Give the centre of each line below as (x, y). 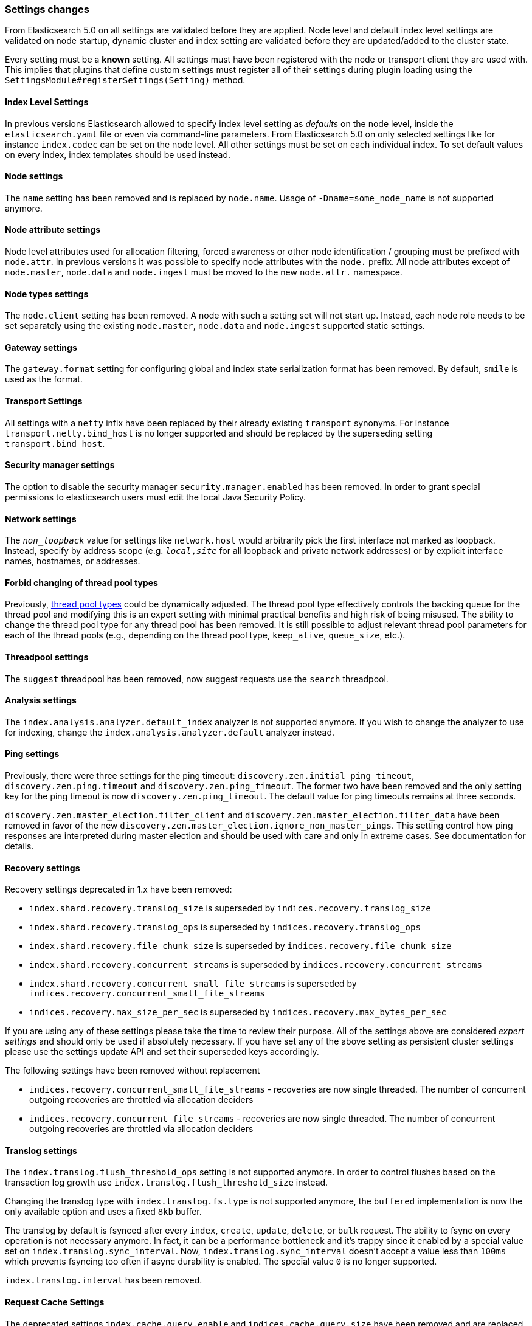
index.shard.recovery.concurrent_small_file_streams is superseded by (193, 984)
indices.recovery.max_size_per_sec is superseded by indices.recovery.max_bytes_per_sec (238, 1012)
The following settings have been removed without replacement (133, 1071)
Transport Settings (44, 401)
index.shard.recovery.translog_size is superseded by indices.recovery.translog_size (230, 908)
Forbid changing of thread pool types (81, 582)
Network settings (41, 519)
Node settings (34, 176)
